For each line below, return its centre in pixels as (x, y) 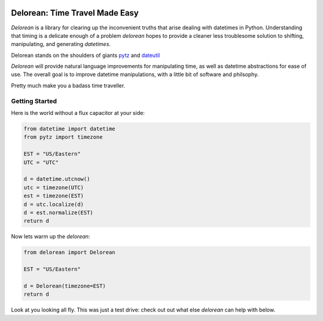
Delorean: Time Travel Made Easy (75, 13)
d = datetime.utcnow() (57, 179)
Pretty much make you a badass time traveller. (68, 85)
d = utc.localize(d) (54, 204)
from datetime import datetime (70, 128)
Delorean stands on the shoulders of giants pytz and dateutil (86, 55)
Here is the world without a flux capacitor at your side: (78, 113)
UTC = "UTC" (41, 162)
